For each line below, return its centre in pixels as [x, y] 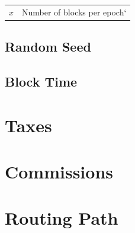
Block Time [41, 82]
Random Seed [48, 47]
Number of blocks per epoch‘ [74, 12]
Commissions [59, 171]
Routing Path [62, 218]
